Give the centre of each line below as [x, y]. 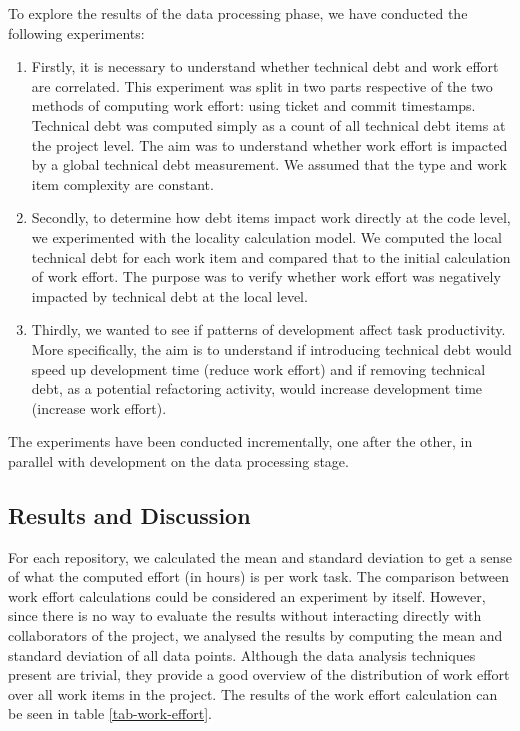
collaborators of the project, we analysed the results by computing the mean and [255, 635]
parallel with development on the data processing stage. [178, 460]
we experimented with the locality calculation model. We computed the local [266, 236]
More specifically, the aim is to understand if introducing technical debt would [271, 348]
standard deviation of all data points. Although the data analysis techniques [242, 654]
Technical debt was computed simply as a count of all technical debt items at [268, 124]
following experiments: [76, 32]
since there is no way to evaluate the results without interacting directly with [245, 615]
